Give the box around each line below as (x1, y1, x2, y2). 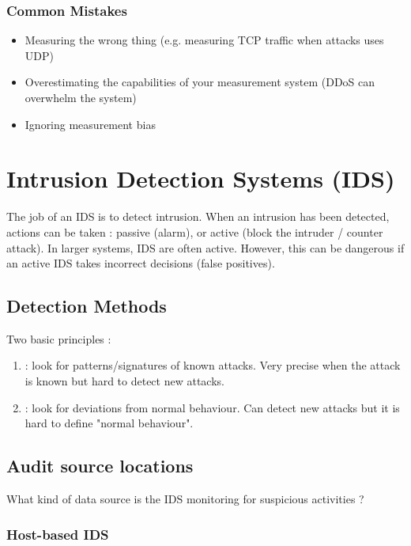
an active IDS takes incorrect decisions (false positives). (6, 255, 275, 271)
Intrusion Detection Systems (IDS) (6, 162, 395, 195)
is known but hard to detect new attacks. (25, 373, 224, 389)
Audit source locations (6, 453, 194, 478)
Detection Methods (6, 294, 167, 318)
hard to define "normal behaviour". (25, 415, 194, 431)
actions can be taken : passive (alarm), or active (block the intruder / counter (6, 223, 383, 240)
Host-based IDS (6, 524, 109, 544)
